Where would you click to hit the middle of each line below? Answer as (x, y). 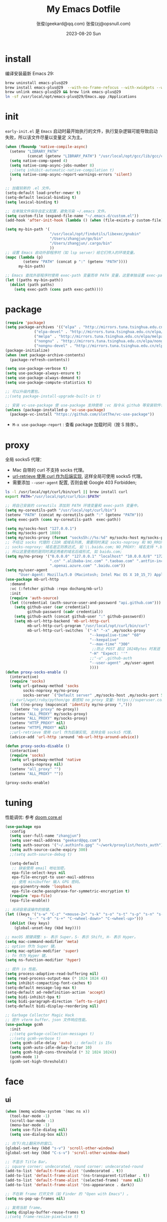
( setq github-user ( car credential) (52, 607)
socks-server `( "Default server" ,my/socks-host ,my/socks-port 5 (93, 695)
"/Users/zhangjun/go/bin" (76, 239)
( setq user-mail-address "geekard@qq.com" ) (55, 841)
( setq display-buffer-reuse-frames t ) (45, 1212)
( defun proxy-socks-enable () (37, 672)
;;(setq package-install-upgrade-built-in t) (53, 396)
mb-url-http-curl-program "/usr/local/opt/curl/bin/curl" (88, 626)
